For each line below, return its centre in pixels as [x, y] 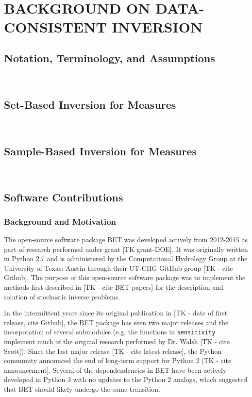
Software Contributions [64, 197]
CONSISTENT [55, 27]
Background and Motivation [60, 221]
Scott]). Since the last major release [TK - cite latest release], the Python [113, 351]
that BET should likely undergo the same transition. [82, 389]
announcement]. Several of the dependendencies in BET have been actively [115, 370]
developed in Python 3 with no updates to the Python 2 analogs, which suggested [126, 379]
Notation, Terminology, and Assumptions [109, 58]
